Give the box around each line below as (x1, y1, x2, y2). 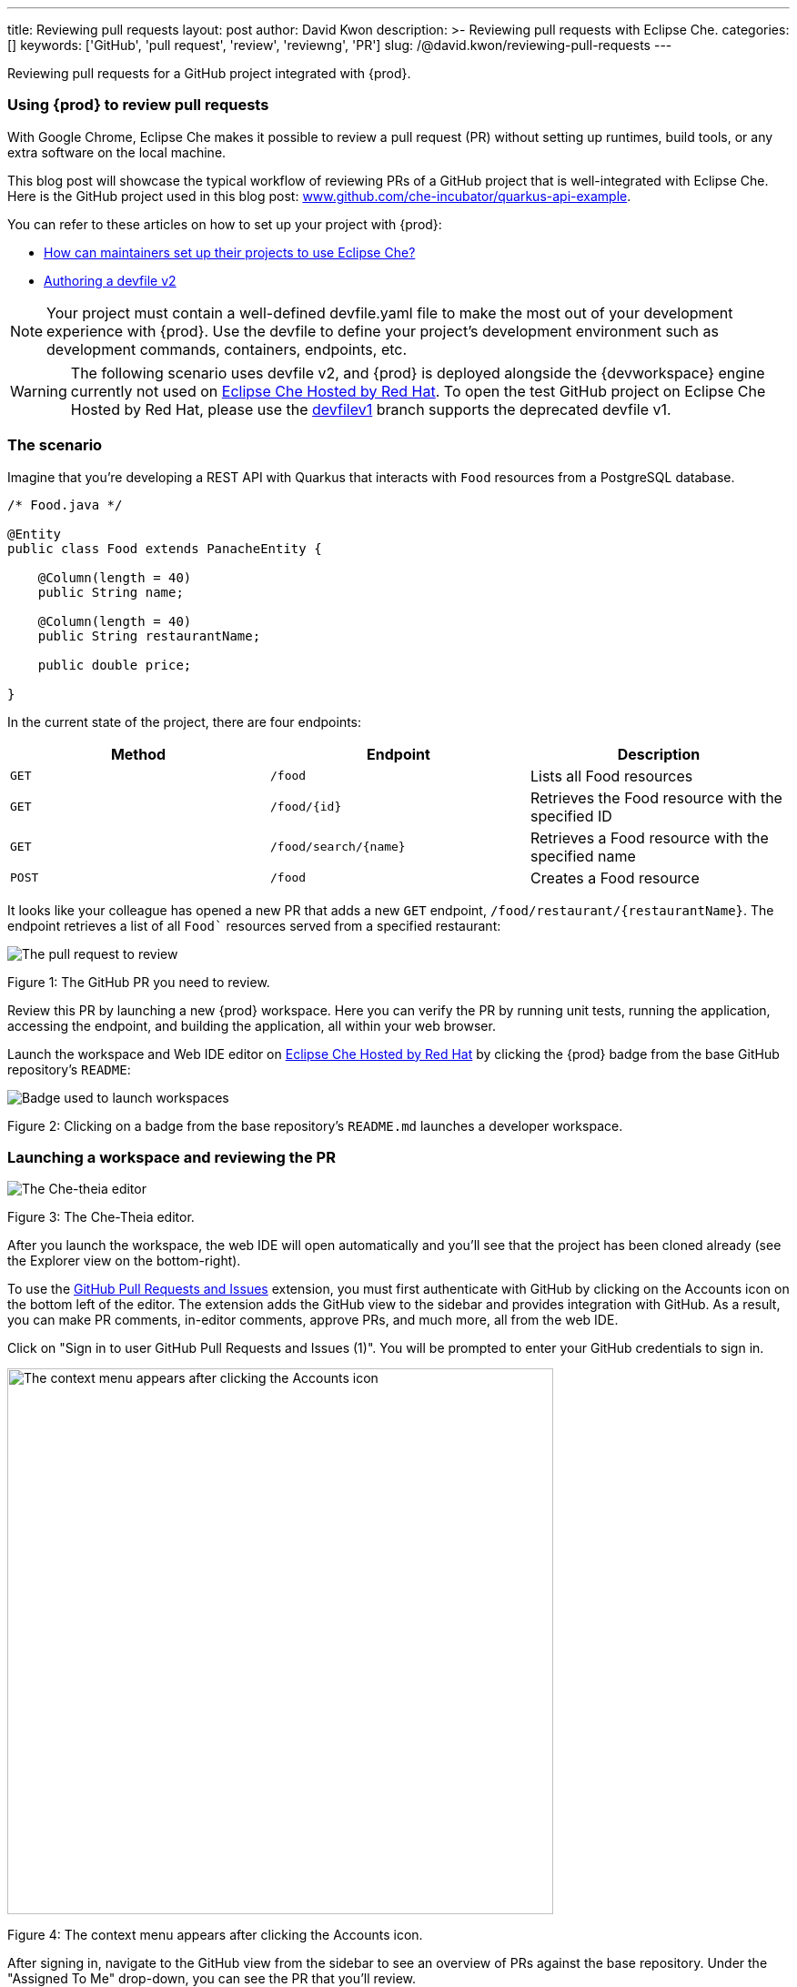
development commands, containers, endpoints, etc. (46, 339, 408, 358)
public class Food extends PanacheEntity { (7, 540, 322, 556)
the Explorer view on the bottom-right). (7, 1253, 241, 1269)
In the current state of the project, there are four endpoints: (7, 713, 362, 730)
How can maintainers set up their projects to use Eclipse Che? (44, 244, 416, 260)
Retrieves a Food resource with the (530, 828, 769, 847)
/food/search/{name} (269, 840, 406, 853)
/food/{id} (269, 800, 342, 813)
